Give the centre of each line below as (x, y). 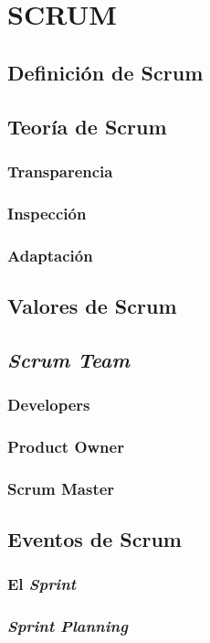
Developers (49, 404)
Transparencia (60, 171)
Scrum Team (68, 359)
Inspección (47, 213)
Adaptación (50, 255)
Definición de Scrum (105, 72)
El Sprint (42, 584)
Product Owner (66, 446)
